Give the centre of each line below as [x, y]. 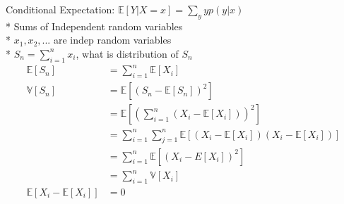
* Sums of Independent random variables [94, 26]
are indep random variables [112, 40]
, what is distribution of [127, 53]
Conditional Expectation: [60, 9]
